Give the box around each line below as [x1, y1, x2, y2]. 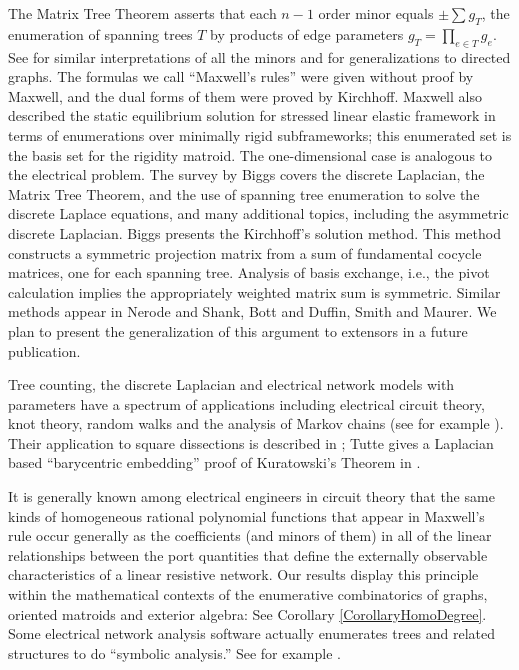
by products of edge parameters [210, 23, 404, 44]
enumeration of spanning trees [8, 23, 193, 44]
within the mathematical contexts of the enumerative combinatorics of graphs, [8, 584, 488, 605]
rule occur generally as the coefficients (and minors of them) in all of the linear [8, 525, 492, 546]
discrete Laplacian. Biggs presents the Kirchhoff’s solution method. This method [8, 222, 501, 243]
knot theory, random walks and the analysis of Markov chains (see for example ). [8, 413, 504, 434]
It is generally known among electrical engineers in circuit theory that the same [8, 486, 495, 507]
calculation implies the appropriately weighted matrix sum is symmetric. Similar [8, 281, 501, 302]
